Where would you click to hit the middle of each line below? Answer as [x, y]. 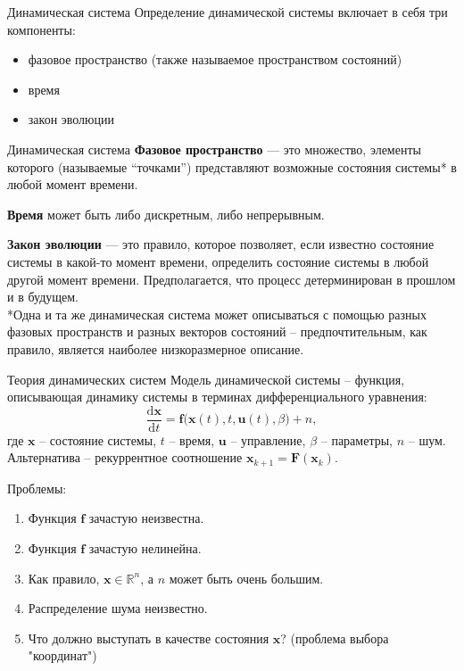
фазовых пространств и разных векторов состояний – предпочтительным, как [217, 331]
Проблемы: [37, 488]
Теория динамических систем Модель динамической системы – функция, [206, 379]
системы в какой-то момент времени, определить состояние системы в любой [218, 261]
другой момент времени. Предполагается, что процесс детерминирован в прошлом [232, 279]
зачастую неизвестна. [146, 518]
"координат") [62, 655]
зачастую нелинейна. [145, 547]
